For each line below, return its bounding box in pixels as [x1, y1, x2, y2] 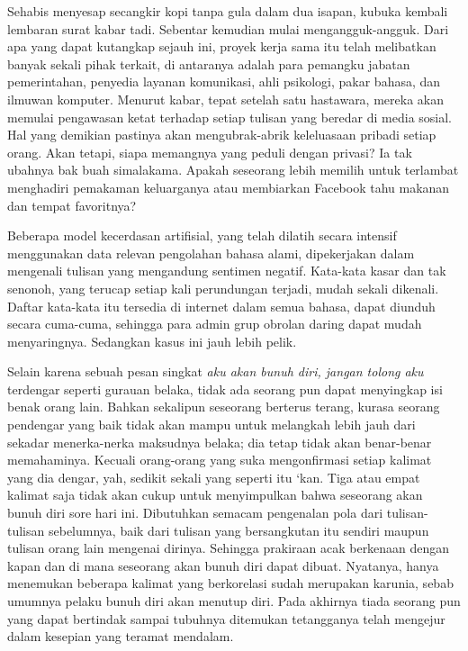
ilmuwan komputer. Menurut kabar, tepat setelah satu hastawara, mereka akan [7, 89, 444, 108]
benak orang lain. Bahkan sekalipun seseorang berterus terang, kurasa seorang [7, 397, 440, 416]
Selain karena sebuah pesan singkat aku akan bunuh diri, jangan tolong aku [7, 362, 424, 381]
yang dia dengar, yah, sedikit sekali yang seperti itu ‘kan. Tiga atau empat [7, 467, 420, 486]
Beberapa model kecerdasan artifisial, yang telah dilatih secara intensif [7, 226, 397, 245]
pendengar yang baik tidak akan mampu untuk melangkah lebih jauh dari [7, 415, 416, 434]
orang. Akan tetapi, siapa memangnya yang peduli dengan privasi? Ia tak [7, 142, 412, 161]
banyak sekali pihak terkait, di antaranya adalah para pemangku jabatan [7, 54, 410, 73]
